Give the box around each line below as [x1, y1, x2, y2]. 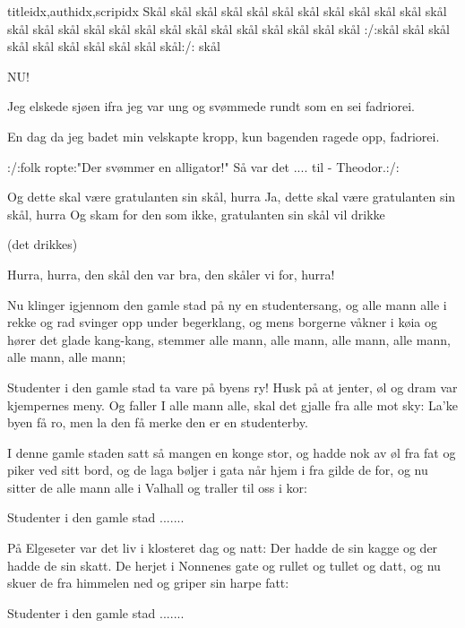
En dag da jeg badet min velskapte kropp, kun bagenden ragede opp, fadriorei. [7, 126, 440, 145]
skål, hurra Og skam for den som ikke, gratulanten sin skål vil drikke [7, 204, 385, 223]
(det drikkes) [7, 235, 78, 254]
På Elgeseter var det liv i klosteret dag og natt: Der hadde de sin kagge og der [7, 538, 438, 557]
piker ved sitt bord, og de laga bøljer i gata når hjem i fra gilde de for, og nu [7, 460, 428, 479]
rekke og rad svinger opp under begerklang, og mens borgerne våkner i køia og [7, 313, 437, 331]
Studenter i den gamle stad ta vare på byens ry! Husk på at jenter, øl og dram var [7, 377, 458, 396]
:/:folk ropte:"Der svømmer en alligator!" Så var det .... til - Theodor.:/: [7, 157, 400, 176]
